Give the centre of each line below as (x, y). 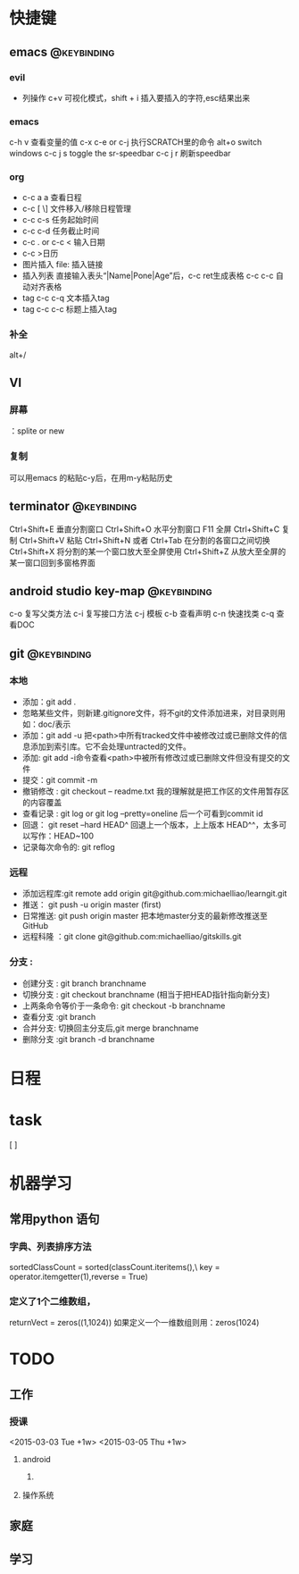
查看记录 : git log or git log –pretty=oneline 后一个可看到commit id (142, 813)
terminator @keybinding (73, 506)
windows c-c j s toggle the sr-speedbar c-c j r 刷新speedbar (120, 154)
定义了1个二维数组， (53, 1301)
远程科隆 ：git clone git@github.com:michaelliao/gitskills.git (132, 937)
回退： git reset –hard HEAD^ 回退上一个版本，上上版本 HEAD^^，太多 (150, 825)
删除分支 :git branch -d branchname (88, 1039)
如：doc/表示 (46, 724)
